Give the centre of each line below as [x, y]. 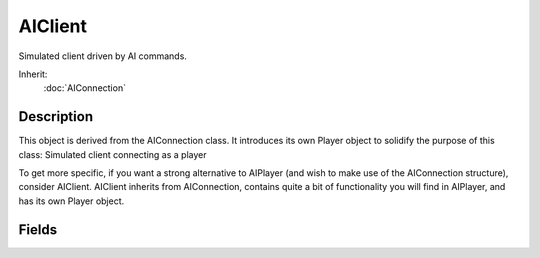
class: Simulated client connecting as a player [112, 154]
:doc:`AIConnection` [85, 88]
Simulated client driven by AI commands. [102, 56]
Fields [38, 229]
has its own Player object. [71, 201]
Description [56, 116]
